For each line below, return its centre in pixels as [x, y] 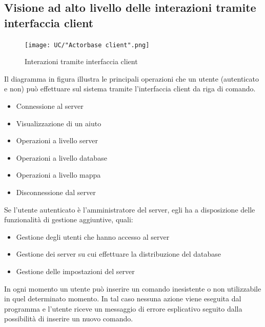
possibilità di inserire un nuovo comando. [69, 319]
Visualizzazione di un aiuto [59, 123]
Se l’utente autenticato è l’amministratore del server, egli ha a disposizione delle [130, 209]
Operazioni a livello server [57, 140]
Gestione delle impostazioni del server [75, 271]
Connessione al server [50, 106]
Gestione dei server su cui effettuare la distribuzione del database [119, 254]
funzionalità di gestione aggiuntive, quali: [69, 219]
